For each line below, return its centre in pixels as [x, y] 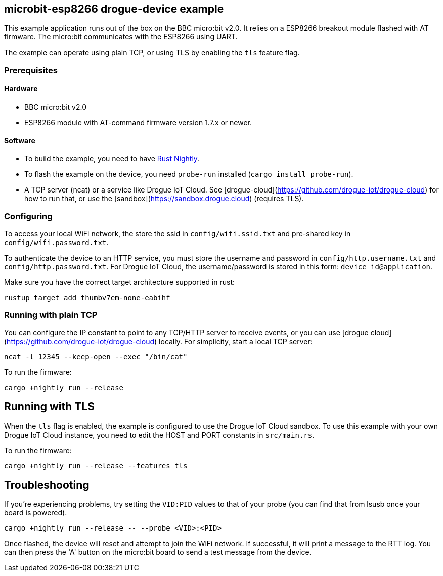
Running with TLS [49, 407]
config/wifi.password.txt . [56, 242]
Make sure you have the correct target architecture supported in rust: [120, 282]
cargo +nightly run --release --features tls [96, 466]
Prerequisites [31, 70]
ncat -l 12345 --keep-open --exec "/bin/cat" [96, 356]
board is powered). [36, 513]
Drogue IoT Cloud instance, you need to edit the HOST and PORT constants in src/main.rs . [159, 435]
